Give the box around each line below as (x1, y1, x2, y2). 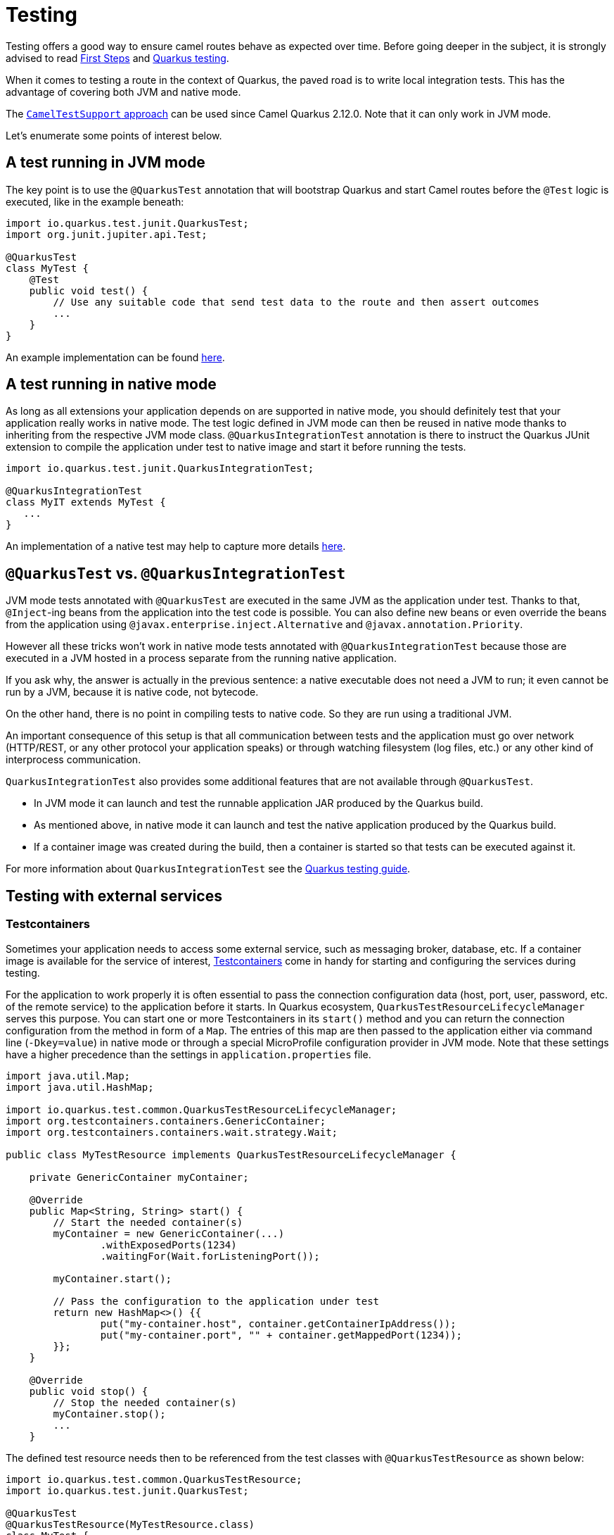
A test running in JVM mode (6, 153, 205, 172)
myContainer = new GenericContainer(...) (53, 1227, 285, 1239)
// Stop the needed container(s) (53, 1396, 237, 1408)
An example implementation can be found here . (6, 351, 225, 363)
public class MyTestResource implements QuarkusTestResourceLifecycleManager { (6, 1148, 456, 1160)
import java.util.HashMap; (6, 1081, 154, 1093)
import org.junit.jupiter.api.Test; (6, 228, 207, 240)
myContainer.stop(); (53, 1408, 166, 1420)
